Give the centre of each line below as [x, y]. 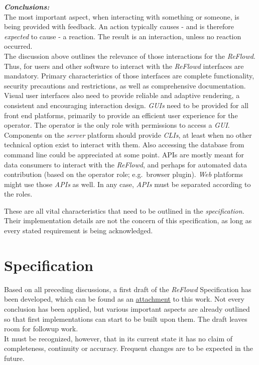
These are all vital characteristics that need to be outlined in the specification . [124, 210]
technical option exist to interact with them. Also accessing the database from [124, 145]
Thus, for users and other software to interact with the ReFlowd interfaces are [124, 66]
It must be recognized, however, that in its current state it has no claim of [118, 338]
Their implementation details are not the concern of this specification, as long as [128, 220]
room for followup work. [41, 329]
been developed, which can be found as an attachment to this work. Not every [124, 299]
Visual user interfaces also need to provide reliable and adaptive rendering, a [122, 95]
